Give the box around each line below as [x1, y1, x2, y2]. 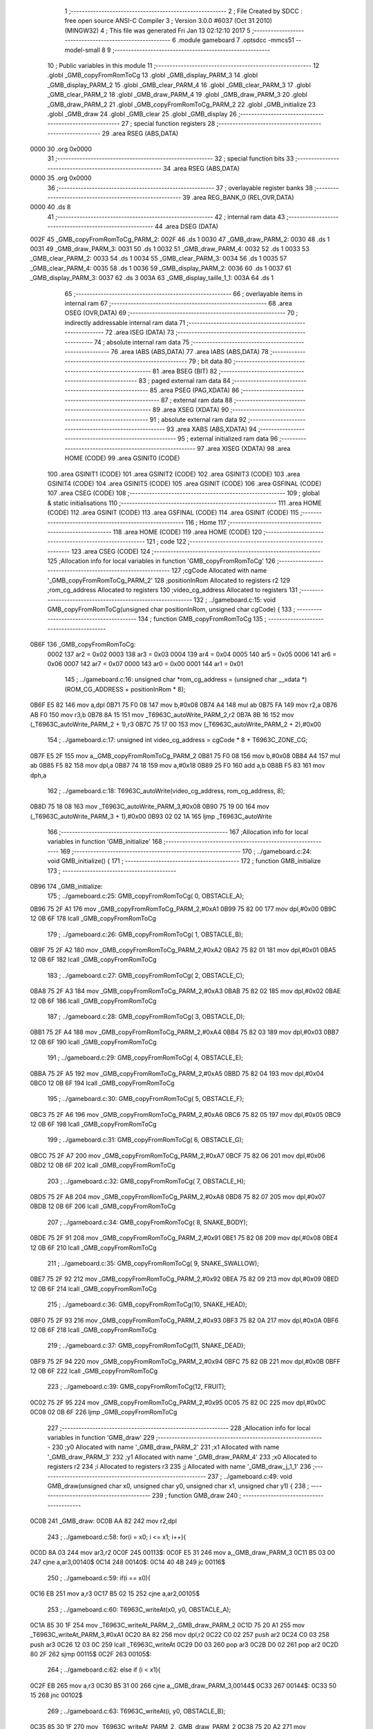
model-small [64, 46, 100, 54]
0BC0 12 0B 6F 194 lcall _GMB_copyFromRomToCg [30, 1079, 175, 1087]
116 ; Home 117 [185, 518, 227, 526]
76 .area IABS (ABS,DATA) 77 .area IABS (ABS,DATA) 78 [111, 347, 269, 355]
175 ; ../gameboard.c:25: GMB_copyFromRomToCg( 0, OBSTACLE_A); [47, 892, 245, 900]
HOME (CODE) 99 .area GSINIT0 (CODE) [64, 454, 180, 463]
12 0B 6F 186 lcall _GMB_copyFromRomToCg [30, 997, 157, 1005]
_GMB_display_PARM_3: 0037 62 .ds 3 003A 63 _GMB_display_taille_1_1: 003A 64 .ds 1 [30, 274, 274, 282]
